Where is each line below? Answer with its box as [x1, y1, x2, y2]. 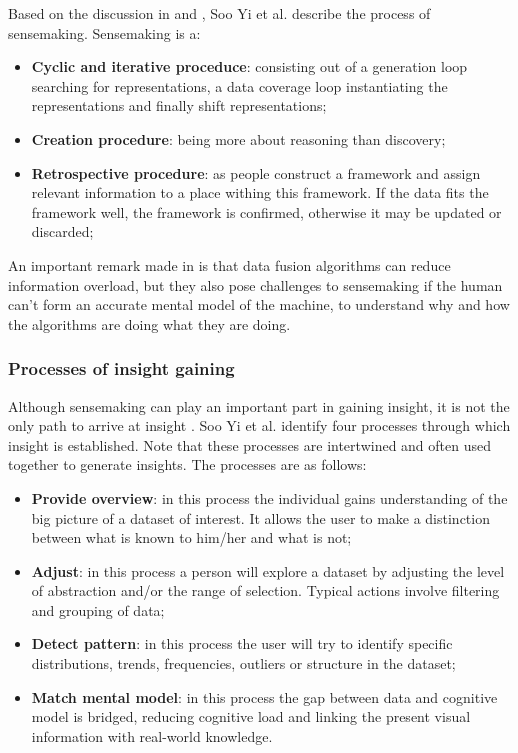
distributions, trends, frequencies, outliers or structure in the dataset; [31, 653, 456, 674]
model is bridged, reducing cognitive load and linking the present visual [31, 706, 471, 727]
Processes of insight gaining [8, 356, 235, 381]
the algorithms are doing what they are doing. [8, 313, 291, 334]
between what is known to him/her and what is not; [31, 527, 352, 548]
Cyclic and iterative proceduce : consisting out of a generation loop [31, 56, 468, 77]
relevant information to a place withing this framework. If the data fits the [31, 182, 489, 203]
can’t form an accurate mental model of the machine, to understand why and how [8, 294, 510, 315]
